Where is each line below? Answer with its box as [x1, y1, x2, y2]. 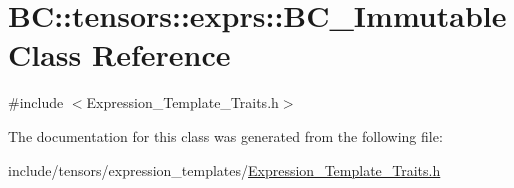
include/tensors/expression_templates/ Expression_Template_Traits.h [8, 159, 441, 180]
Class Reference [8, 34, 231, 75]
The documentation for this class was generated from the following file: [8, 125, 443, 146]
